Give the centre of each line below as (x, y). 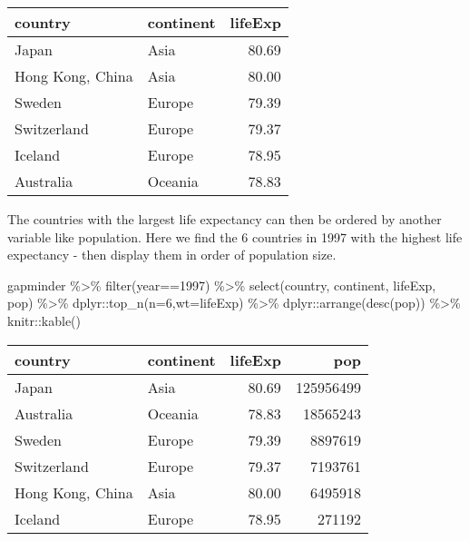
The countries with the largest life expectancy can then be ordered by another (225, 219)
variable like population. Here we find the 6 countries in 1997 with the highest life (235, 236)
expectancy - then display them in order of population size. (172, 255)
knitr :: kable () (44, 320)
